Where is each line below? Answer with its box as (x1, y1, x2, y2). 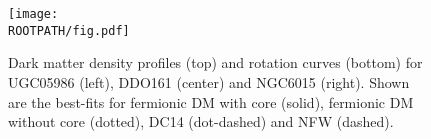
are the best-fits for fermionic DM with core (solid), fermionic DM (8, 91, 414, 112)
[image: (8, 7, 59, 21)
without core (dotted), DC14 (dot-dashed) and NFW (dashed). (8, 111, 394, 132)
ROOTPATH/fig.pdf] (8, 23, 130, 38)
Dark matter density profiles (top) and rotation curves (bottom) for (8, 52, 423, 73)
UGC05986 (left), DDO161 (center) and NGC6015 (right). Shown (8, 71, 410, 92)
